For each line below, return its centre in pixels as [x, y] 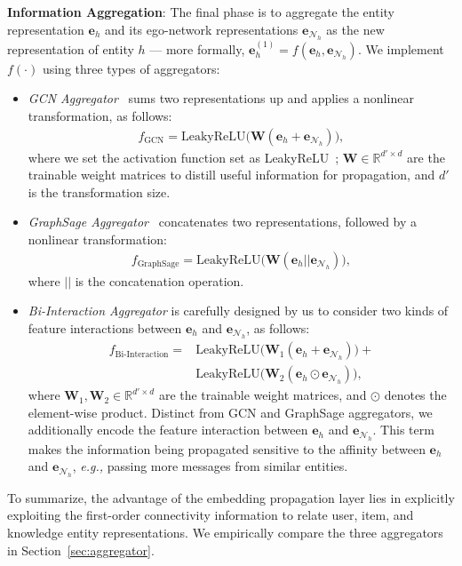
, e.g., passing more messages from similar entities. [210, 466]
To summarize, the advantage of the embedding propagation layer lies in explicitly [231, 497]
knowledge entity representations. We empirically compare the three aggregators [225, 533]
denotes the [415, 395]
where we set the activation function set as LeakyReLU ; [183, 157]
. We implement [401, 48]
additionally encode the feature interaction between [168, 430]
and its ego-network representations [202, 29]
